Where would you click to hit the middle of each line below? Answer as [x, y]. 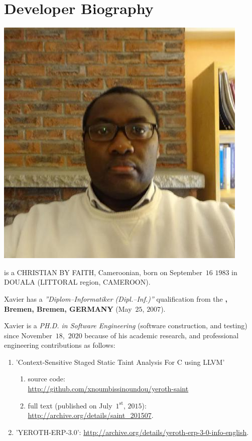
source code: [46, 379]
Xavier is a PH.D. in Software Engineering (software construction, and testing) [126, 325]
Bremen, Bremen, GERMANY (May [68, 308]
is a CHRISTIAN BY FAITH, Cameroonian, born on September [103, 272]
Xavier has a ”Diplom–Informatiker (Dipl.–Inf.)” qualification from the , [116, 298]
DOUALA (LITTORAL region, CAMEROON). [77, 282]
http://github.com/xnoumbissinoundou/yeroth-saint [108, 389]
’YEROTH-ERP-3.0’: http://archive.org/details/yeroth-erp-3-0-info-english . [132, 432]
